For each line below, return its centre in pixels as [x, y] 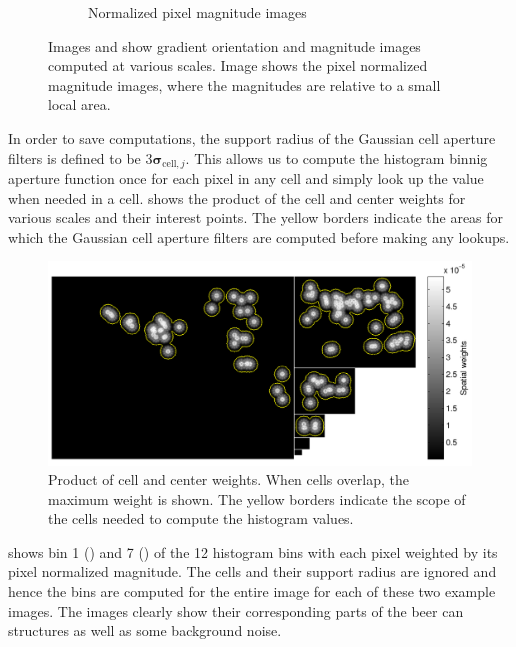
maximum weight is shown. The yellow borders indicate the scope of [257, 498]
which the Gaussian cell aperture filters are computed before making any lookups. [259, 236]
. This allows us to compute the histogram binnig [336, 157]
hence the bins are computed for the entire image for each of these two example [252, 591]
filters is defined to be [74, 157]
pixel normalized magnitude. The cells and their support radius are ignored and [252, 571]
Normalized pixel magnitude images [197, 12]
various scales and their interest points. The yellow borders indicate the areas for [256, 217]
